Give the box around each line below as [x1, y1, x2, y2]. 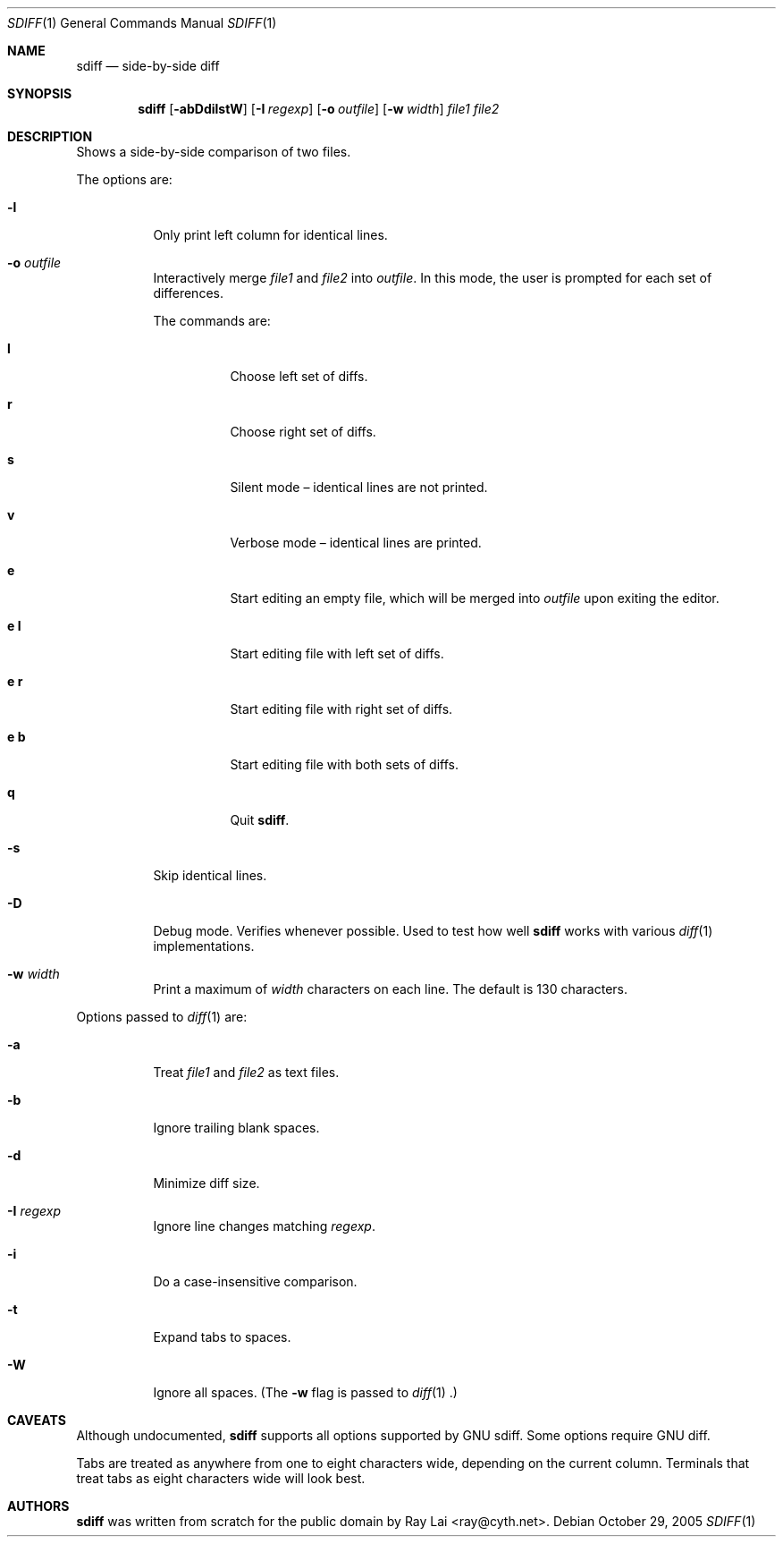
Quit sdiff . [230, 812, 290, 827]
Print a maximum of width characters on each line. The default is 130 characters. [153, 981, 627, 997]
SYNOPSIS [7, 86, 72, 101]
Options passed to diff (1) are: [76, 1009, 248, 1024]
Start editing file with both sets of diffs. [230, 757, 459, 772]
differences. [153, 285, 223, 301]
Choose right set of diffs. [230, 424, 376, 439]
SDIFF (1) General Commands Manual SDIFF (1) [7, 15, 277, 30]
